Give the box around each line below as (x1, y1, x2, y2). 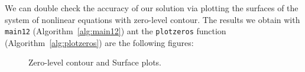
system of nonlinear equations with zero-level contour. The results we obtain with (5, 13, 300, 25)
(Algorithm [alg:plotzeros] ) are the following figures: (5, 36, 194, 48)
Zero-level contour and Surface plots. (28, 56, 161, 68)
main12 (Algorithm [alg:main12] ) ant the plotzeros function (5, 25, 226, 37)
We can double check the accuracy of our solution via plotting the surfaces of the (5, 2, 298, 14)
